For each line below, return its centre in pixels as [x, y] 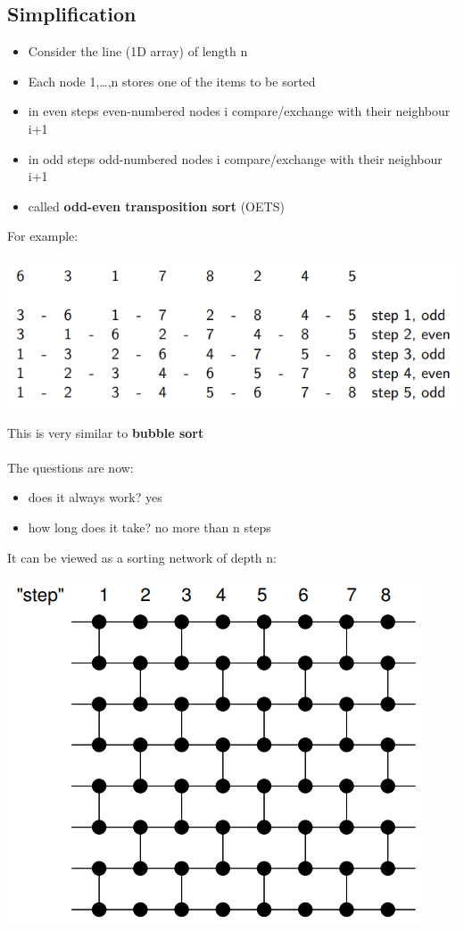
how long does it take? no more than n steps [149, 527]
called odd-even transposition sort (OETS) [156, 206]
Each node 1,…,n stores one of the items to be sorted [172, 81]
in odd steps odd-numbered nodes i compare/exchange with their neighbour [235, 158]
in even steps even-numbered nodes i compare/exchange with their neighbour [239, 111]
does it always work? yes [95, 497]
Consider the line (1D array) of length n [138, 51]
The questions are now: [70, 467]
